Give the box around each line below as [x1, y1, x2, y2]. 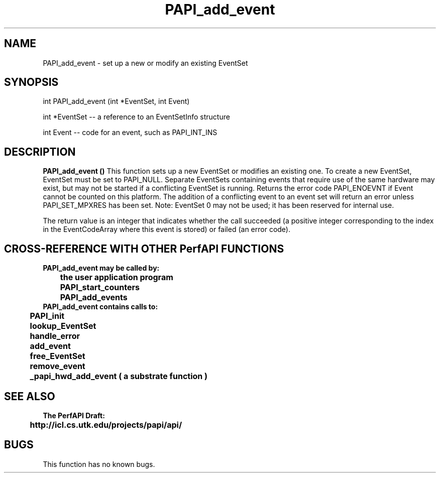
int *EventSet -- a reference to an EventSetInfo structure [43, 112, 230, 122]
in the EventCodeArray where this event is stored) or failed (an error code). [43, 225, 291, 234]
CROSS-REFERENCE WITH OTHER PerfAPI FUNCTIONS [4, 242, 284, 255]
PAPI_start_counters [60, 282, 140, 293]
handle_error [30, 331, 80, 341]
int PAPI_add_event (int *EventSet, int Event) [43, 97, 190, 106]
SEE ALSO [4, 390, 55, 403]
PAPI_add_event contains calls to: [43, 302, 158, 311]
